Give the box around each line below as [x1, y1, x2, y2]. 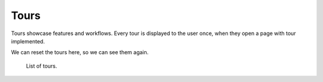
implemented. [11, 37, 45, 45]
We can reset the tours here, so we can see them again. [11, 49, 149, 56]
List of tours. [26, 62, 57, 70]
